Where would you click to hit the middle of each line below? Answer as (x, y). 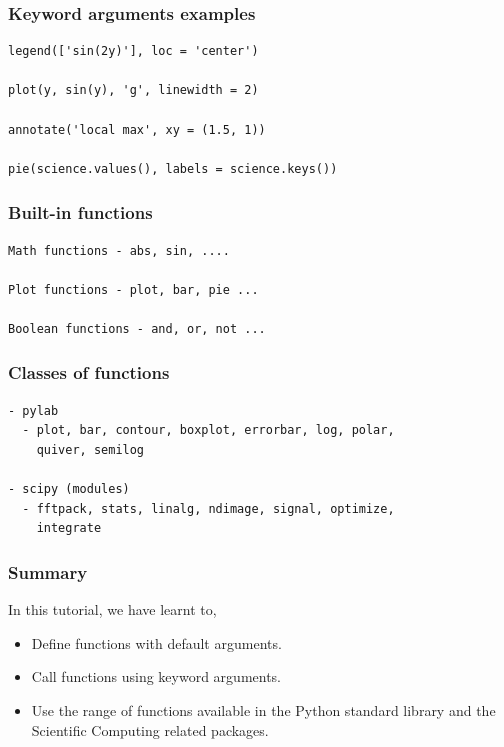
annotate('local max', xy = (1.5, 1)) (137, 129)
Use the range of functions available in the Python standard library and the (263, 709)
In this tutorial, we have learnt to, (112, 609)
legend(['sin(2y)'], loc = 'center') (133, 51)
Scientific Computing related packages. (150, 729)
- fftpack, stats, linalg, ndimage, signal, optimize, (208, 508)
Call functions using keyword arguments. (156, 676)
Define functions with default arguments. (156, 642)
